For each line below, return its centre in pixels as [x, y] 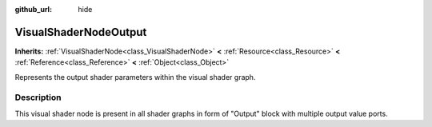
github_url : [33, 9]
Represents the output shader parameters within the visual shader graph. [135, 77]
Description [38, 97]
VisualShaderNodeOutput [81, 32]
